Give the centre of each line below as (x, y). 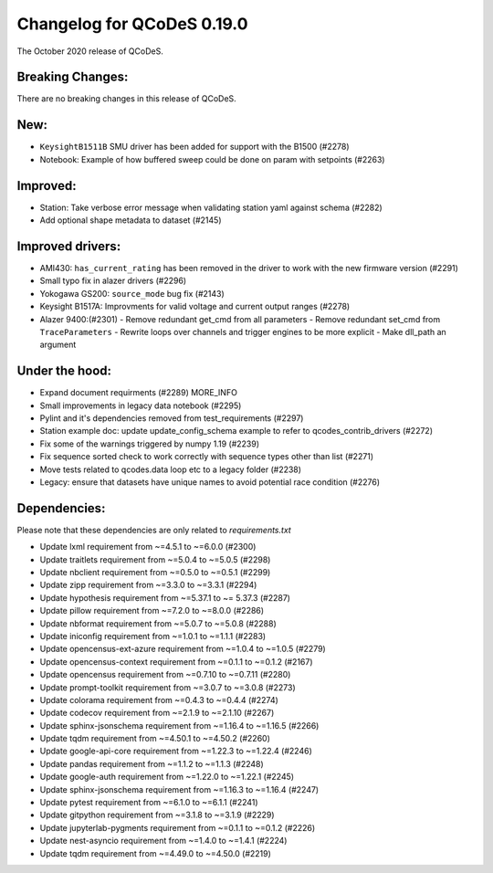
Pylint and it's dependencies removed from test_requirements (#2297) (172, 418)
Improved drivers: (69, 246)
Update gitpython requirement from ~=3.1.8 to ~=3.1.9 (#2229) (157, 815)
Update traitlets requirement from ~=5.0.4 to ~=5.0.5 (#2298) (155, 559)
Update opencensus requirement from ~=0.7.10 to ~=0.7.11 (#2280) (165, 675)
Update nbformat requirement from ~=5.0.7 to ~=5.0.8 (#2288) (158, 623)
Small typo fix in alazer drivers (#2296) (113, 281)
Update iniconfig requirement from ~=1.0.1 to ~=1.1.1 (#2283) (153, 636)
